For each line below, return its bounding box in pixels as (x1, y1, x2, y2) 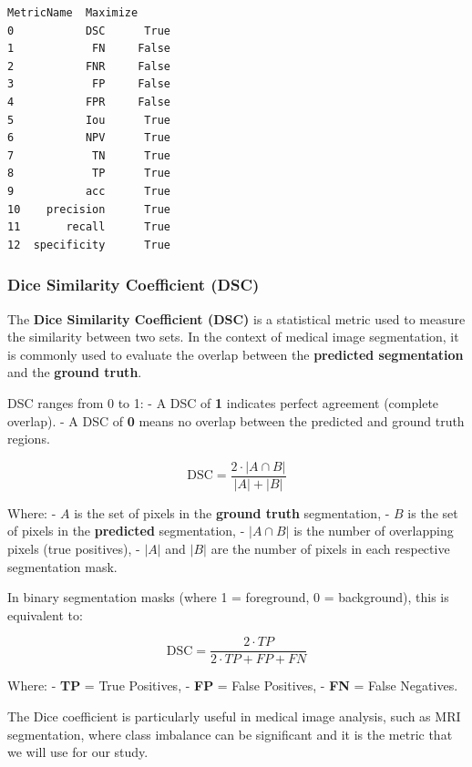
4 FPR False (7, 95, 170, 108)
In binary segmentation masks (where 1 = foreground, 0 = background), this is (7, 588, 449, 607)
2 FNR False (7, 59, 170, 73)
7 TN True (7, 148, 170, 162)
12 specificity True (7, 238, 170, 251)
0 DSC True (7, 24, 170, 37)
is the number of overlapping (293, 521, 454, 540)
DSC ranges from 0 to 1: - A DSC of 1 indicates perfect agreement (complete (7, 393, 439, 412)
